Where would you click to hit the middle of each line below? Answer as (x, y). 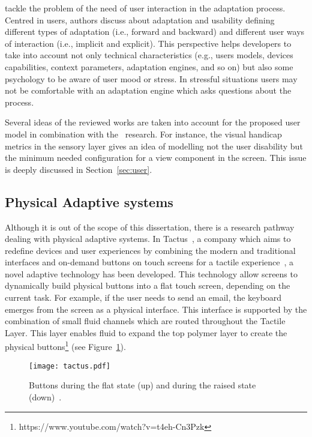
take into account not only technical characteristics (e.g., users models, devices (149, 55)
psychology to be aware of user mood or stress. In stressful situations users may (151, 78)
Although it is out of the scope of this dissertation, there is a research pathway (150, 227)
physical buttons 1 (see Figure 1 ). (65, 346)
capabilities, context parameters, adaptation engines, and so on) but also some (149, 66)
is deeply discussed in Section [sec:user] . (79, 169)
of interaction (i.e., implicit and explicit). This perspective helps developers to (148, 43)
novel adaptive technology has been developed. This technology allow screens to (151, 273)
